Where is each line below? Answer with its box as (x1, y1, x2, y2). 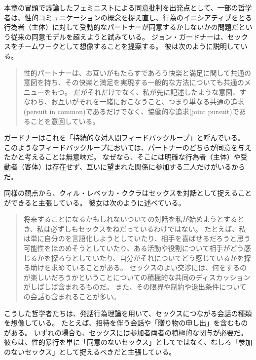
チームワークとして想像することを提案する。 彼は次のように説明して (17, 41, 241, 51)
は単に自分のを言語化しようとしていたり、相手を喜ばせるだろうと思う (23, 233, 251, 243)
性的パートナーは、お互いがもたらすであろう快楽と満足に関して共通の (23, 67, 252, 78)
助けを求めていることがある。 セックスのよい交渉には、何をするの (30, 262, 247, 273)
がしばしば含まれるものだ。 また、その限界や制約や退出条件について (23, 281, 247, 292)
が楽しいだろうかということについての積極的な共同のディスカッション (23, 272, 251, 282)
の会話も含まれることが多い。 (23, 291, 120, 302)
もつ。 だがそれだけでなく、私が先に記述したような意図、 (51, 86, 240, 97)
